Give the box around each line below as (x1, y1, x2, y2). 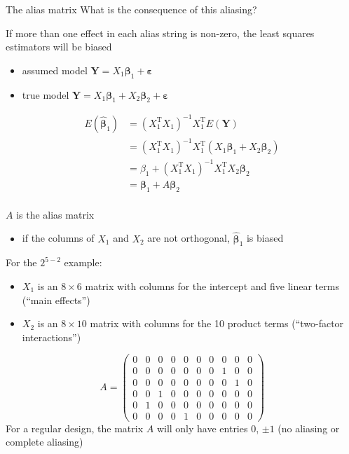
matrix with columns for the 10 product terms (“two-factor (90, 316, 344, 331)
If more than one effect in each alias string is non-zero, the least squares (6, 25, 315, 40)
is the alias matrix (16, 207, 95, 221)
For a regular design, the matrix (6, 420, 144, 435)
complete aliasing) (6, 434, 83, 449)
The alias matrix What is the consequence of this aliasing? (6, 2, 257, 16)
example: (64, 255, 102, 270)
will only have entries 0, (156, 420, 259, 435)
